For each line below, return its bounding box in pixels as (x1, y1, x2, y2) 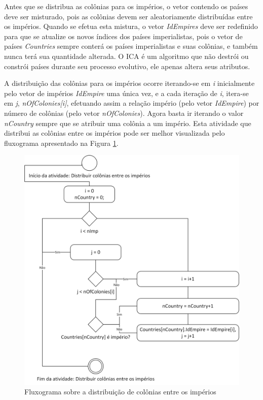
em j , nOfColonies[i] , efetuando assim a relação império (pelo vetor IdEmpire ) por (4, 98, 259, 108)
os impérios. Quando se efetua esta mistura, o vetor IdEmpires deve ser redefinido (4, 21, 258, 32)
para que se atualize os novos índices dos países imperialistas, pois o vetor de (4, 30, 243, 41)
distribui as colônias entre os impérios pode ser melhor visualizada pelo (4, 128, 225, 138)
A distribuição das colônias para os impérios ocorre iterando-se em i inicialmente (4, 78, 255, 88)
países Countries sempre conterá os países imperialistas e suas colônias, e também (4, 41, 258, 51)
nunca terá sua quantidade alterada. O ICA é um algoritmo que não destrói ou (4, 50, 249, 61)
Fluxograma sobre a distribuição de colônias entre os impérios (24, 386, 216, 397)
